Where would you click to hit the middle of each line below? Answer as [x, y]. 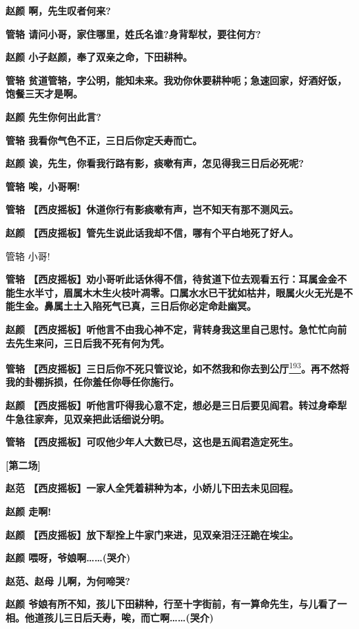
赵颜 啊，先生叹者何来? [58, 10]
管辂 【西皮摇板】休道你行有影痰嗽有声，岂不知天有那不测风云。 [152, 209]
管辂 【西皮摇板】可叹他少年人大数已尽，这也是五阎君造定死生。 [152, 442]
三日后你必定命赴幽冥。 [203, 306]
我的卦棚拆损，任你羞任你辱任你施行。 [92, 382]
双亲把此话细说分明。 [121, 418]
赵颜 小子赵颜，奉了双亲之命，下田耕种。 [99, 57]
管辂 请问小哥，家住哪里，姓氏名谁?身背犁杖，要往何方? [133, 33]
